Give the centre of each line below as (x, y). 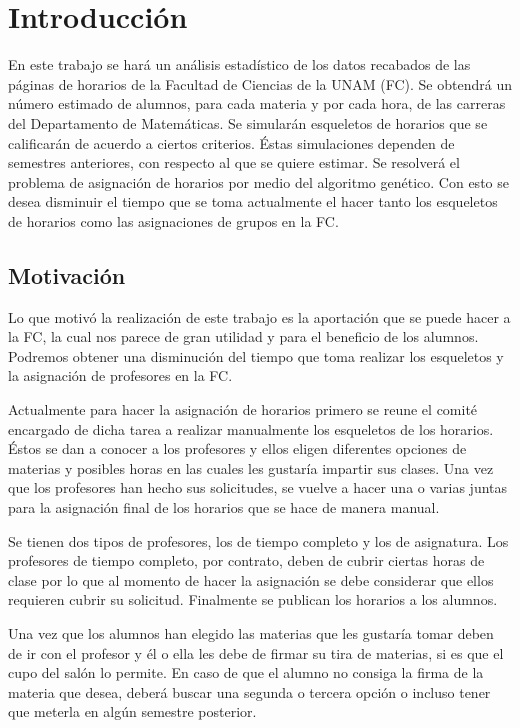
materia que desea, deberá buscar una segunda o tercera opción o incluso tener (249, 691)
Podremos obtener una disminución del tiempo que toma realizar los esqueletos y (256, 355)
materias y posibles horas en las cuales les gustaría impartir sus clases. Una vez (251, 467)
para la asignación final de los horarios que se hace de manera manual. (224, 507)
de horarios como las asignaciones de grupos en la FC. (173, 220)
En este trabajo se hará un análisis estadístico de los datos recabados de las (239, 64)
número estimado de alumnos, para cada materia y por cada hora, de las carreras (257, 103)
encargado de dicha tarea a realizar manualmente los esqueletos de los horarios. (251, 428)
